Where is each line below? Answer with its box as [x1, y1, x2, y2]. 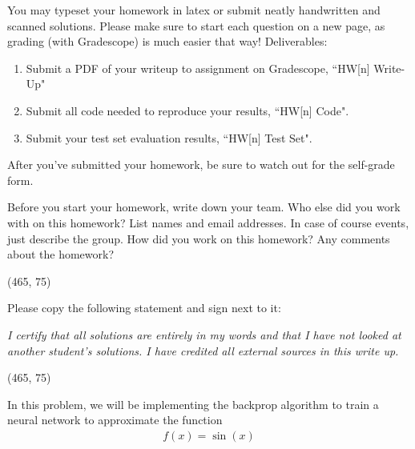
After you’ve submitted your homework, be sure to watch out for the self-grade [7, 156, 395, 173]
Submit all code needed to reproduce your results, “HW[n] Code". [26, 102, 349, 118]
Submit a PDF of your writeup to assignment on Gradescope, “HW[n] [26, 59, 370, 76]
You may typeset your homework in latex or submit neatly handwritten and [7, 2, 381, 18]
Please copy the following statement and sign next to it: [7, 299, 281, 316]
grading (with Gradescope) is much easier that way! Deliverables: [7, 33, 328, 50]
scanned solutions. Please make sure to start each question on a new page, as [7, 17, 385, 34]
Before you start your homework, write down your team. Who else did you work [7, 198, 401, 215]
